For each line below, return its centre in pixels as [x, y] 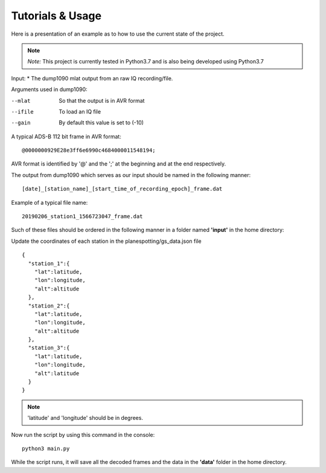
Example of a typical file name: [50, 202]
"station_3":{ [49, 348]
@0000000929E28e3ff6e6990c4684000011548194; [89, 150]
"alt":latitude [57, 373]
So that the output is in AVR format [102, 100]
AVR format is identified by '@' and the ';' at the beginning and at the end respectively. [119, 164]
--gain [21, 123]
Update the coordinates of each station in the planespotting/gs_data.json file [106, 241]
